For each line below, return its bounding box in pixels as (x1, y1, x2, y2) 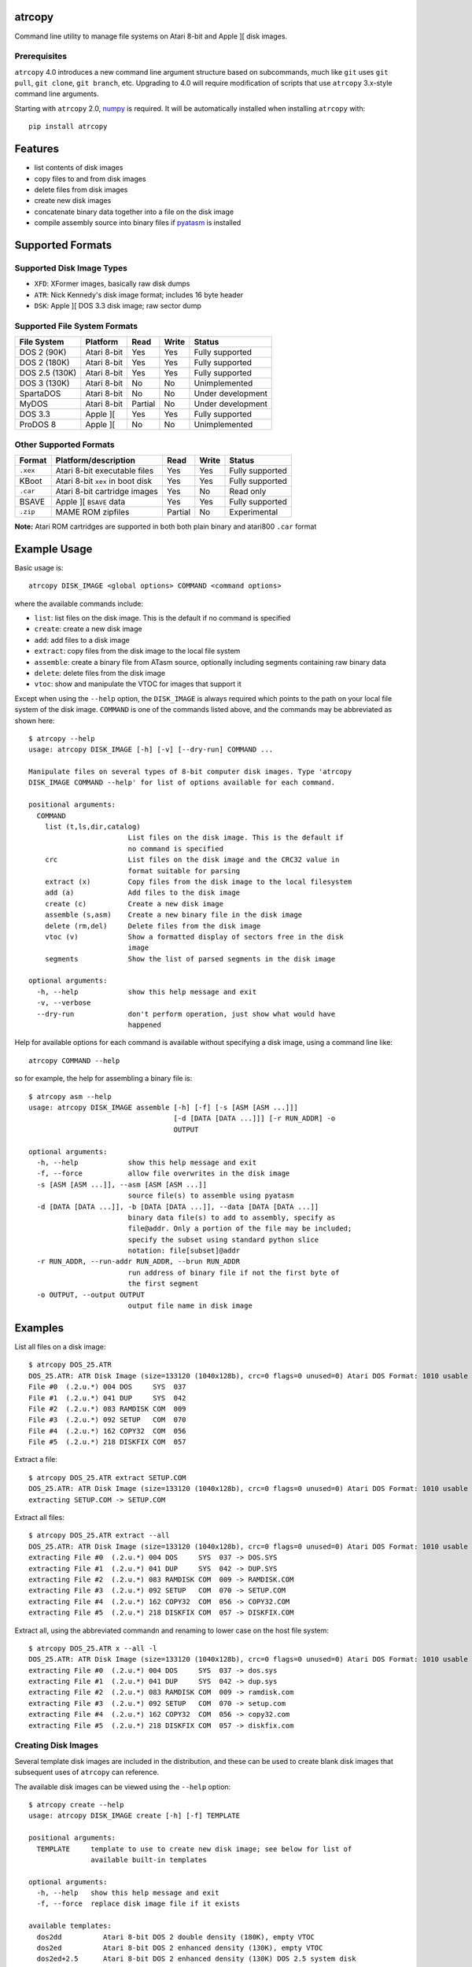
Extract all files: (14, 1513, 65, 1522)
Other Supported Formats (14, 439, 115, 450)
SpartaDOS (19, 388, 61, 399)
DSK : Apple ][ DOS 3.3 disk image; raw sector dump (34, 301, 202, 311)
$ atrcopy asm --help (28, 1092, 112, 1101)
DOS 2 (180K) (19, 357, 70, 368)
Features (14, 142, 59, 156)
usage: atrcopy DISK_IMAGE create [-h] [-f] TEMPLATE (28, 1811, 240, 1821)
